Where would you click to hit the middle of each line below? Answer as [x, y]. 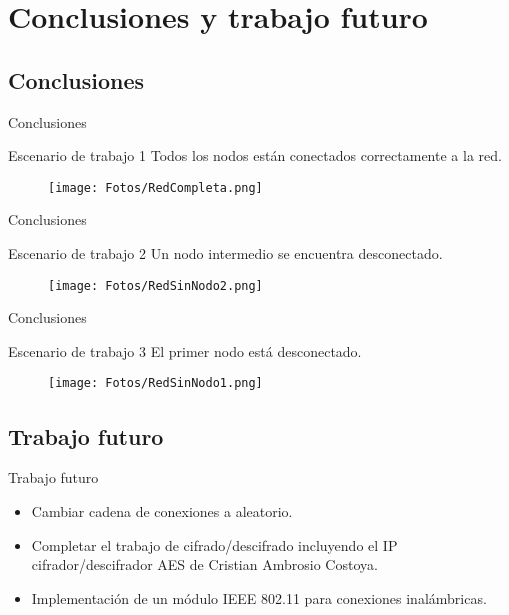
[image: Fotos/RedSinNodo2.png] [155, 285]
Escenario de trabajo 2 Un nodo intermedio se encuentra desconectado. [225, 253]
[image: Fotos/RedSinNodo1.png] [155, 383]
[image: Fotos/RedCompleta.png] [155, 187]
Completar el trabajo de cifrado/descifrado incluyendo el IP [214, 544]
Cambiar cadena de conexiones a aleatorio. [162, 510]
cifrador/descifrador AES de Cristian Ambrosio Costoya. [204, 564]
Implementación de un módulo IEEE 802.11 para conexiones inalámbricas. [259, 597]
